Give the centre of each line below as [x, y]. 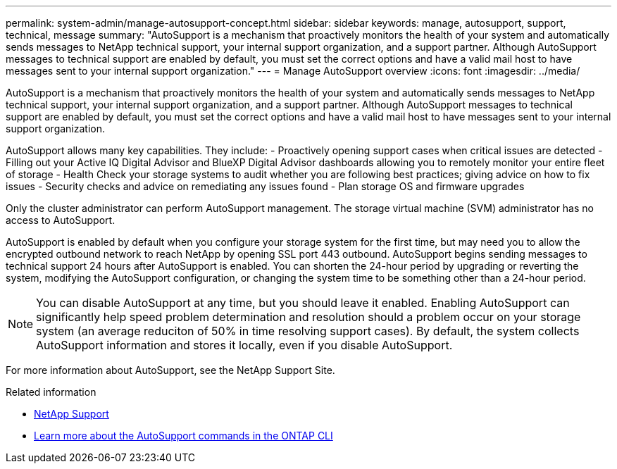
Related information [51, 392]
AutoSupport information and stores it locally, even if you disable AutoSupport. [244, 345]
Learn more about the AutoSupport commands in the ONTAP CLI [183, 436]
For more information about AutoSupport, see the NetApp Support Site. [170, 370]
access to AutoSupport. [61, 220]
